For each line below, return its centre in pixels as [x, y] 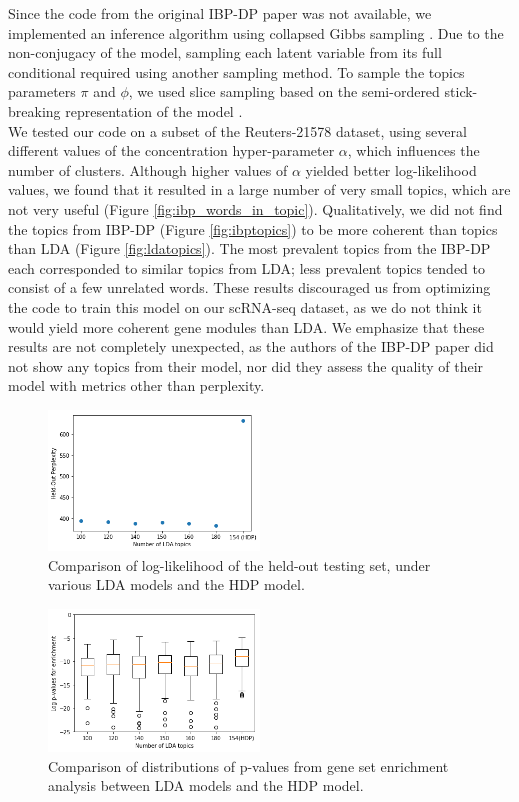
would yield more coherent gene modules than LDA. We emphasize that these [246, 326]
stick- [461, 91]
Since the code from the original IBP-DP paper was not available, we [220, 13]
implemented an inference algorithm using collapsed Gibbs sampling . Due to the [256, 32]
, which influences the [413, 150]
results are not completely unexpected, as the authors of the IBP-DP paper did [251, 346]
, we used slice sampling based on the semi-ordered [284, 91]
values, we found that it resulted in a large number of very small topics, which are [259, 189]
